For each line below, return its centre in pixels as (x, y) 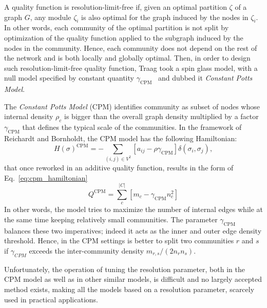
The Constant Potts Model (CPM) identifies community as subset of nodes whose (132, 106)
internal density (29, 116)
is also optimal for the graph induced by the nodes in (165, 17)
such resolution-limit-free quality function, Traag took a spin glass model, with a (131, 68)
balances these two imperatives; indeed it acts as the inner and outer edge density (133, 230)
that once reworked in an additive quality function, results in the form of (119, 167)
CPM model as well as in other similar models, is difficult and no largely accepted (133, 279)
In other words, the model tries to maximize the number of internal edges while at (133, 209)
